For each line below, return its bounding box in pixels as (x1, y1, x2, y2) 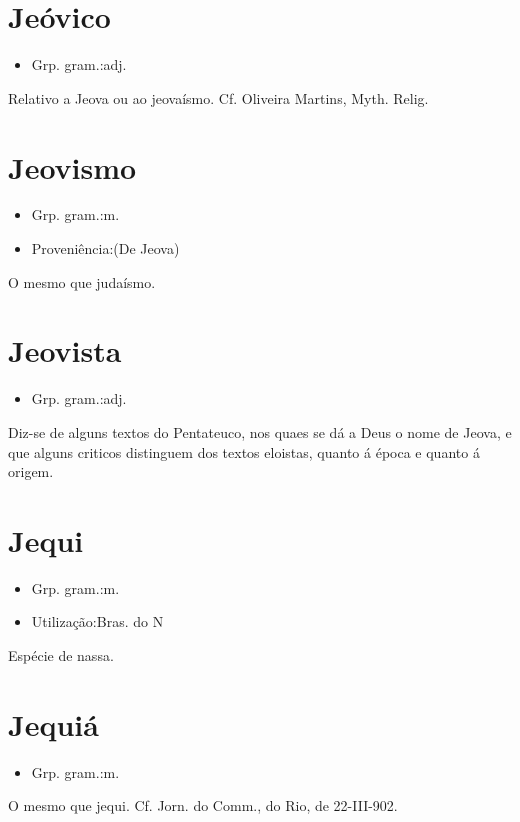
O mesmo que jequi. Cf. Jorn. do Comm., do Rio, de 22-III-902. (8, 795, 398, 816)
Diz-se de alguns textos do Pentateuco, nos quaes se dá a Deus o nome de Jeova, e (8, 421, 512, 442)
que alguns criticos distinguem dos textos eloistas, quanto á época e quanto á (8, 441, 480, 462)
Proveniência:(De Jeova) (31, 238, 180, 259)
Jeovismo (8, 146, 137, 187)
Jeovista (8, 330, 122, 371)
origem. (8, 461, 54, 482)
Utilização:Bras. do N (31, 611, 164, 632)
